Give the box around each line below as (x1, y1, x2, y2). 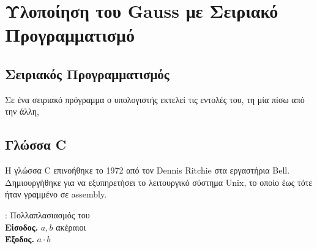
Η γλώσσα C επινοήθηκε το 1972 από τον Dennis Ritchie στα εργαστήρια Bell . (5, 164, 290, 177)
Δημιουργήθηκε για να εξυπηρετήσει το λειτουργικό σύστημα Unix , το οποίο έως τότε (5, 175, 313, 188)
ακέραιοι (56, 220, 86, 233)
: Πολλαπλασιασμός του (5, 208, 90, 221)
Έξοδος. (5, 232, 34, 245)
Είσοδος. (5, 220, 39, 233)
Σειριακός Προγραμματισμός (5, 64, 170, 83)
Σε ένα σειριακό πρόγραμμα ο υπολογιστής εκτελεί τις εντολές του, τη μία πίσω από (5, 93, 305, 105)
